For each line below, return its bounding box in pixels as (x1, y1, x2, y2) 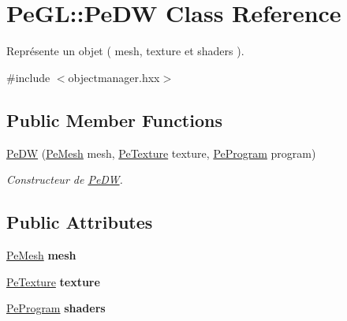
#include (6, 69, 50, 85)
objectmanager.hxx (68, 69, 160, 85)
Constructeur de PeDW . (6, 171, 123, 188)
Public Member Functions (6, 107, 222, 132)
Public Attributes (6, 210, 153, 234)
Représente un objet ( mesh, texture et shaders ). (6, 43, 244, 59)
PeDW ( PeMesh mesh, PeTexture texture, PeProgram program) (6, 144, 316, 161)
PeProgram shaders (6, 300, 106, 316)
